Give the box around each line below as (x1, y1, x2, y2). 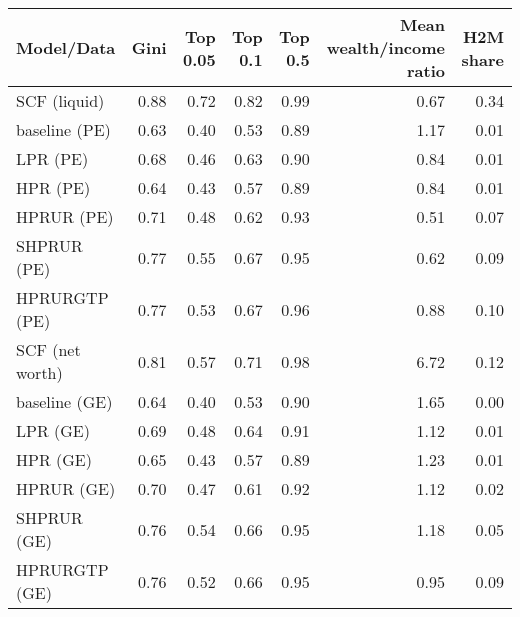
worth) (16, 361, 63, 384)
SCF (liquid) (16, 89, 105, 112)
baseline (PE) (16, 118, 111, 141)
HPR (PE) (16, 176, 91, 199)
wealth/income (326, 36, 446, 59)
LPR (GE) (16, 419, 90, 442)
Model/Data (16, 36, 116, 59)
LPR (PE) (16, 147, 89, 170)
